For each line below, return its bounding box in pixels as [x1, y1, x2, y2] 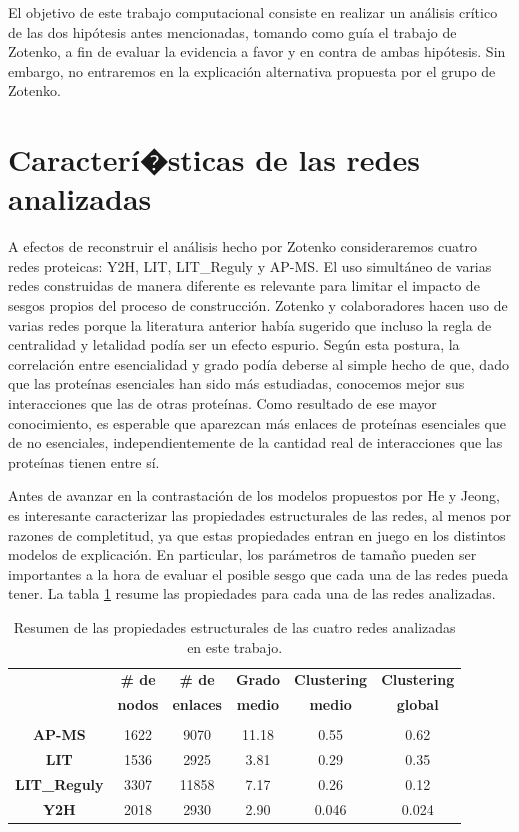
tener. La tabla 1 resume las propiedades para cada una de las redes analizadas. [8, 583, 496, 604]
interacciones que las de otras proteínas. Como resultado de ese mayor [8, 393, 437, 414]
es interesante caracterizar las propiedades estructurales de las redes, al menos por [8, 505, 512, 525]
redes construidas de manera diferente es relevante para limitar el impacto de [8, 275, 480, 296]
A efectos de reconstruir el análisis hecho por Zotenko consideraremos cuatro [8, 236, 477, 257]
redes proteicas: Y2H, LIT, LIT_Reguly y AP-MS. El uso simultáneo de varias [8, 255, 492, 276]
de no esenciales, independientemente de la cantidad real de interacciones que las [8, 432, 503, 453]
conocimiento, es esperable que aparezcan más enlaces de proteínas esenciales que [8, 412, 506, 433]
